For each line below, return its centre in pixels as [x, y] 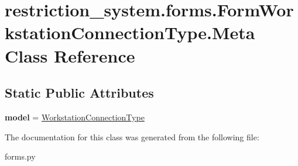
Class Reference [70, 55]
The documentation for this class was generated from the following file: [132, 136]
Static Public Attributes [79, 93]
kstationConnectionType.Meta [130, 32]
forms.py [20, 156]
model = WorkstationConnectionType [75, 117]
